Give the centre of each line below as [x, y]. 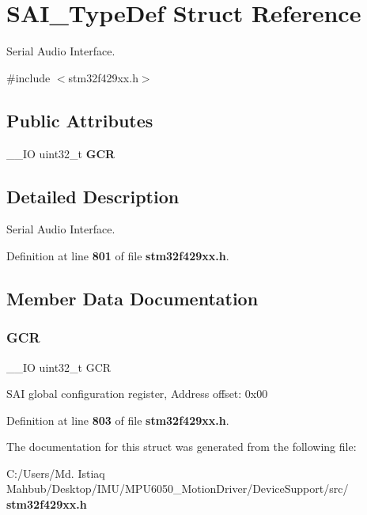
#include [28, 77]
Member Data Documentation [132, 298]
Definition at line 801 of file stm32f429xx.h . [118, 255]
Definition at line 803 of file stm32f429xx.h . [118, 420]
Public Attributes [80, 120]
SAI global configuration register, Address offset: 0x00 [137, 394]
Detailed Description [93, 196]
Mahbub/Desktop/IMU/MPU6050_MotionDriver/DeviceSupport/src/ [178, 488]
